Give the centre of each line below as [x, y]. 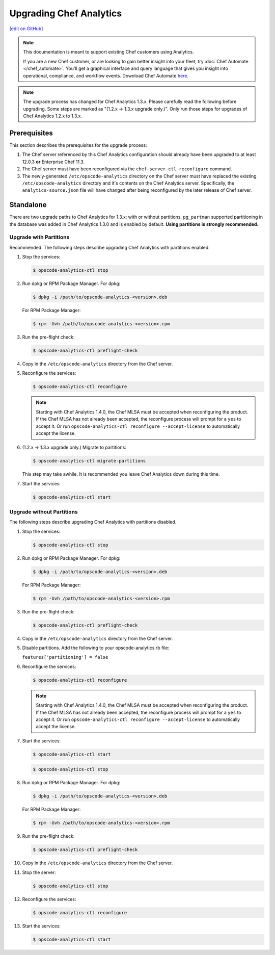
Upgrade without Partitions [44, 512]
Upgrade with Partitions [39, 237]
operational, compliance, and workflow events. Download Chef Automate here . [106, 75]
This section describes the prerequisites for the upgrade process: [78, 145]
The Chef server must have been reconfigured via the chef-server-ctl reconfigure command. [127, 169]
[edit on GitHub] [26, 29]
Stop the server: [39, 872]
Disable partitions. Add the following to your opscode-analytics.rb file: [96, 648]
